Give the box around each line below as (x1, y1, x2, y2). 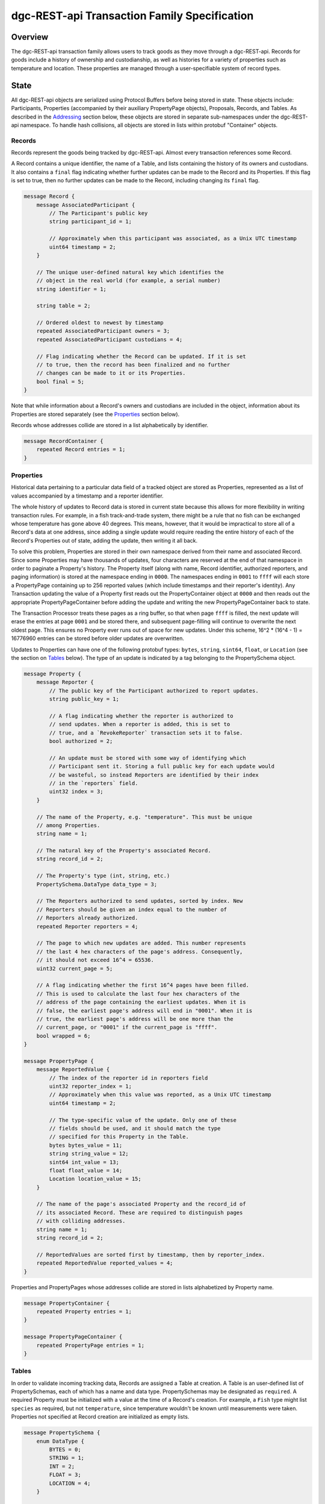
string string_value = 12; (49, 1150, 129, 1157)
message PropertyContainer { (23, 1299, 110, 1307)
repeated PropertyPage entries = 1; (36, 1342, 144, 1349)
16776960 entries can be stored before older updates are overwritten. (11, 635, 185, 642)
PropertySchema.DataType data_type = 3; (36, 881, 158, 887)
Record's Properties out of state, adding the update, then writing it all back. (11, 537, 198, 544)
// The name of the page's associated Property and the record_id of (36, 1201, 246, 1207)
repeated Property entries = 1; (36, 1308, 132, 1314)
